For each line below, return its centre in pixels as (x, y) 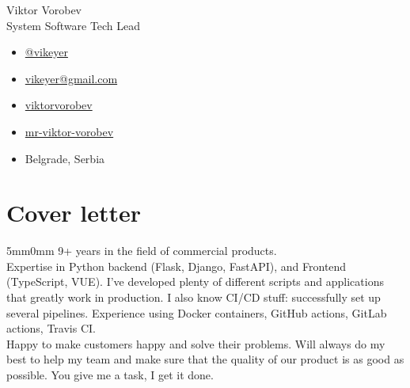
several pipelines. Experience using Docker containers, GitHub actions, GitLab (197, 312)
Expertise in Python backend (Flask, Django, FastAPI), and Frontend (177, 266)
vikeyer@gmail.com (71, 78)
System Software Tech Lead (74, 25)
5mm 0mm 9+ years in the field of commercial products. (142, 251)
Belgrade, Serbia (65, 158)
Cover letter (74, 213)
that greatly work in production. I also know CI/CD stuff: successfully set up (194, 297)
